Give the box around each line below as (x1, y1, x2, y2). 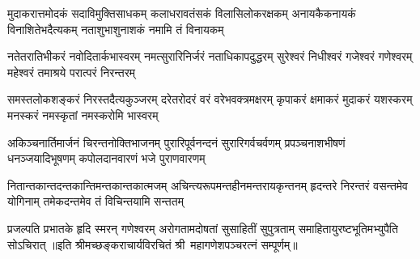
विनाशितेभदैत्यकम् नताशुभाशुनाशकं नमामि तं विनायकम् (7, 20, 224, 37)
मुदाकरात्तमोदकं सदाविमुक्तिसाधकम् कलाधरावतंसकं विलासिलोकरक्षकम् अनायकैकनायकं (7, 5, 356, 21)
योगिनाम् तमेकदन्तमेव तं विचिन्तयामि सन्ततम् (7, 193, 184, 210)
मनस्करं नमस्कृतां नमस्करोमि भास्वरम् (7, 106, 159, 123)
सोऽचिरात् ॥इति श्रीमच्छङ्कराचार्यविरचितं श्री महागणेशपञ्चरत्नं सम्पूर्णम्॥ (7, 236, 298, 253)
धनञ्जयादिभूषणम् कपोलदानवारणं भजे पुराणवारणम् (7, 150, 206, 167)
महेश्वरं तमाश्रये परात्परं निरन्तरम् (7, 63, 136, 80)
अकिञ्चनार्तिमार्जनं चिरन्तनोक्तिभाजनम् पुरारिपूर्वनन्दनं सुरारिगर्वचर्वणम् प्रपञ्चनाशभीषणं (7, 134, 346, 151)
